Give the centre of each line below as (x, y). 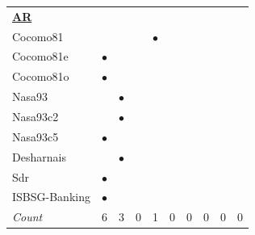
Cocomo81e (40, 56)
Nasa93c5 (36, 136)
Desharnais (39, 156)
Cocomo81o (41, 76)
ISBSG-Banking (51, 197)
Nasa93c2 (36, 116)
